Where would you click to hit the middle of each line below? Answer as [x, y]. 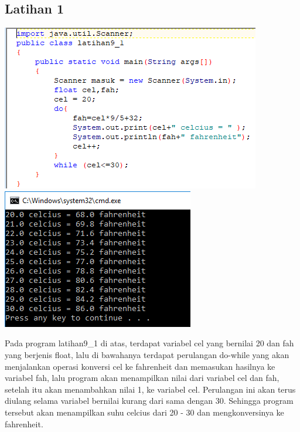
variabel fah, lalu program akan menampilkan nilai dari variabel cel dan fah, [142, 378]
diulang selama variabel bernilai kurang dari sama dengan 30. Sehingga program [149, 401]
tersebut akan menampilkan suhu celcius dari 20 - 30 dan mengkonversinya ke [144, 412]
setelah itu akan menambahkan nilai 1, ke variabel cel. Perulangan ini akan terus [150, 389]
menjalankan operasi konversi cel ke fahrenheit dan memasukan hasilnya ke [140, 366]
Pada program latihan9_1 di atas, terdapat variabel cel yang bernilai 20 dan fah [149, 343]
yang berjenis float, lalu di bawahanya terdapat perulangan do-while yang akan [147, 354]
